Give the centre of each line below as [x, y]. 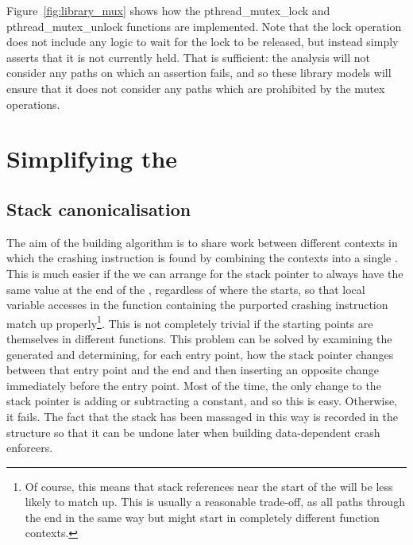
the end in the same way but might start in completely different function [202, 517]
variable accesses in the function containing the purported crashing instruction [197, 305]
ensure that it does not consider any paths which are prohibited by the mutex [196, 88]
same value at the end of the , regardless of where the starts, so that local [186, 289]
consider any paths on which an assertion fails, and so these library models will [199, 73]
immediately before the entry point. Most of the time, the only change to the [194, 385]
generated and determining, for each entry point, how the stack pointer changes [200, 354]
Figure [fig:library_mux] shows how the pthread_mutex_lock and [168, 10]
